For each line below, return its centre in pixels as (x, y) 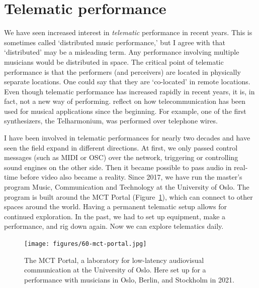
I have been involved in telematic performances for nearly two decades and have (127, 138)
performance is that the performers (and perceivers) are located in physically (122, 71)
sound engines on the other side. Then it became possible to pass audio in (118, 167)
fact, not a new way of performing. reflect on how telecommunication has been (125, 101)
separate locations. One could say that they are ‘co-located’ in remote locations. (127, 82)
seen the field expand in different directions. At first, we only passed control (121, 147)
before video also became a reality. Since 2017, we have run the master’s (131, 177)
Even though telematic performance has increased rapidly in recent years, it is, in (129, 91)
